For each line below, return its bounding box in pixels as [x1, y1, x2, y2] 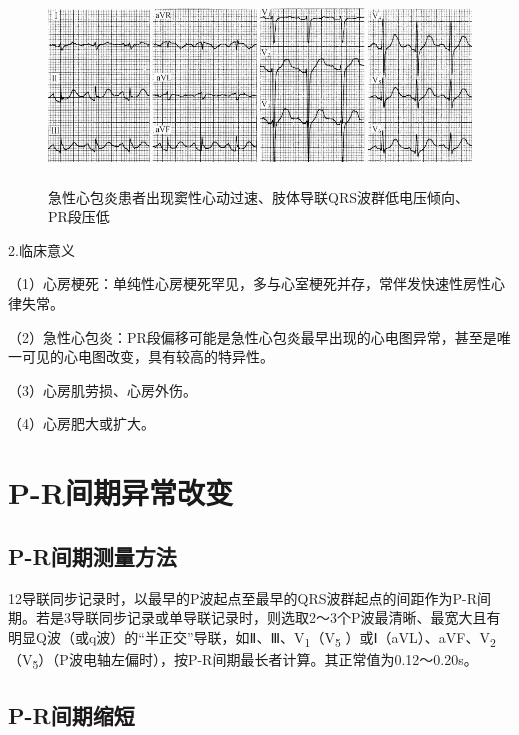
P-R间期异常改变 [8, 472, 233, 513]
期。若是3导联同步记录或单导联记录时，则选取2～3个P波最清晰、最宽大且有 [8, 607, 501, 628]
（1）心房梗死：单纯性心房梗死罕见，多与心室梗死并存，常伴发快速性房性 [8, 273, 491, 294]
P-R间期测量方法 [8, 540, 177, 571]
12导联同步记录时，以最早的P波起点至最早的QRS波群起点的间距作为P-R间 [8, 587, 492, 608]
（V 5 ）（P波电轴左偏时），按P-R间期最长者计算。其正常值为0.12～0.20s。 [8, 648, 478, 672]
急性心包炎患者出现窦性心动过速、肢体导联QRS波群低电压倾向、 [48, 186, 469, 207]
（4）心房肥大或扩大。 [8, 413, 155, 434]
